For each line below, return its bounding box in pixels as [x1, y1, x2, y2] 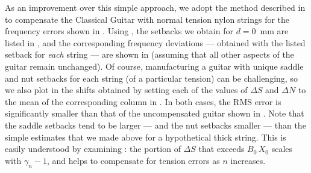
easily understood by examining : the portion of [5, 142, 181, 155]
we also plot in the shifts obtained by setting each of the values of [5, 83, 248, 96]
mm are [260, 25, 289, 37]
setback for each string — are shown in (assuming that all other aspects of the [5, 48, 294, 61]
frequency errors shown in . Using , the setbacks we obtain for [5, 25, 233, 37]
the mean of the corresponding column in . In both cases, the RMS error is [5, 95, 281, 108]
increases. [230, 154, 266, 166]
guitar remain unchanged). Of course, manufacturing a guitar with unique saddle [5, 59, 304, 72]
